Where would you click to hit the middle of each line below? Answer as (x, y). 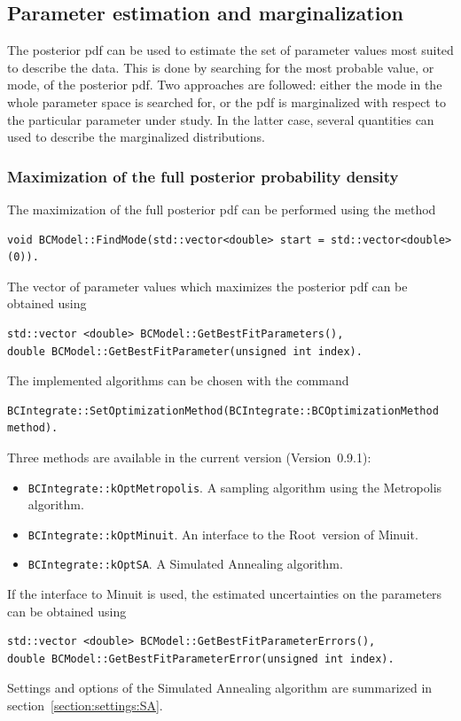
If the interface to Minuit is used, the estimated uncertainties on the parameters (225, 594)
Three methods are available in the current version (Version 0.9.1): (189, 457)
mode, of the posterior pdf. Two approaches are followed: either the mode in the (225, 85)
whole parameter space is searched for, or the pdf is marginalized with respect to (227, 101)
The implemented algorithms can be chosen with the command (178, 380)
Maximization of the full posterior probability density (203, 176)
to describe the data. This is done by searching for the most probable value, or (221, 67)
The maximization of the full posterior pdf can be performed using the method (222, 209)
